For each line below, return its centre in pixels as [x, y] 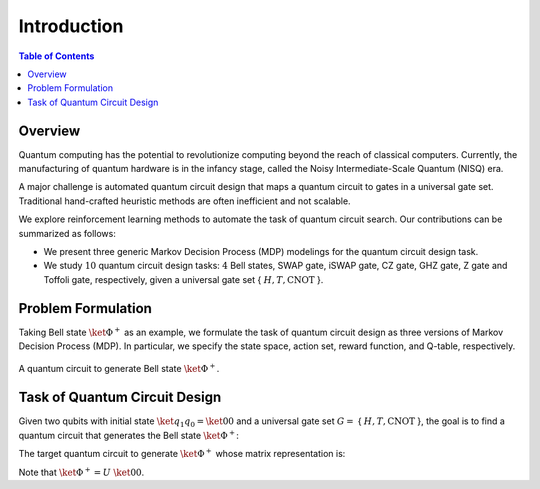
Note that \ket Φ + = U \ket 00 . [81, 471]
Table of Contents [56, 56]
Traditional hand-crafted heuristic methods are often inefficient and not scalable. [184, 201]
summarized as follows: [67, 233]
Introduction [71, 26]
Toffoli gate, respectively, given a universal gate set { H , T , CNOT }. [183, 279]
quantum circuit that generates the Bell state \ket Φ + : [129, 434]
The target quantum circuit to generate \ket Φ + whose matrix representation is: [182, 453]
